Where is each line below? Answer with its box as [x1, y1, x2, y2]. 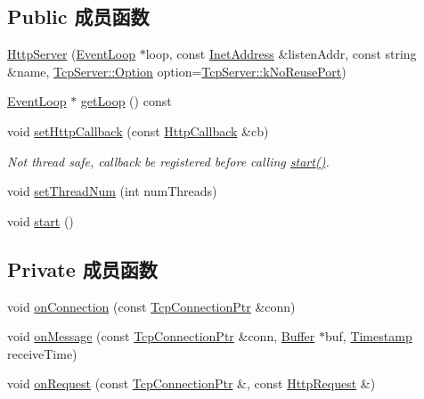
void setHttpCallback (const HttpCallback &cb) [7, 121, 269, 140]
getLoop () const [80, 92, 172, 110]
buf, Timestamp [324, 327, 412, 346]
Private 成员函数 [7, 255, 158, 282]
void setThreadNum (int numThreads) [7, 182, 217, 200]
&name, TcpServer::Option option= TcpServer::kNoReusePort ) [7, 61, 347, 80]
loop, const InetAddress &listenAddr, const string [145, 45, 417, 63]
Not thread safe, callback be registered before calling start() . [7, 151, 330, 170]
